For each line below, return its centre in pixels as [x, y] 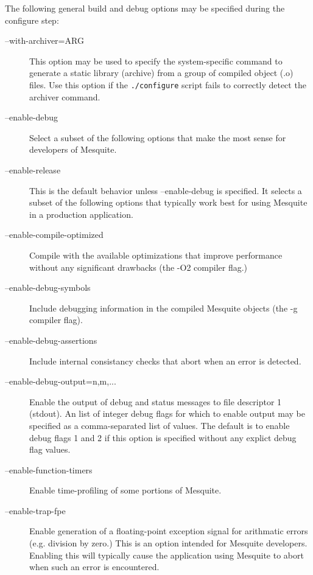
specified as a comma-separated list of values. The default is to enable [160, 425]
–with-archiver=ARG [44, 40]
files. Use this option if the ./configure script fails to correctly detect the [168, 84]
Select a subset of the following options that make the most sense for [158, 137]
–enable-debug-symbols [48, 287]
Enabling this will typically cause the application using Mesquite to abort [167, 555]
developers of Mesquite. [73, 149]
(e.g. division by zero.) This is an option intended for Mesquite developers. [168, 543]
